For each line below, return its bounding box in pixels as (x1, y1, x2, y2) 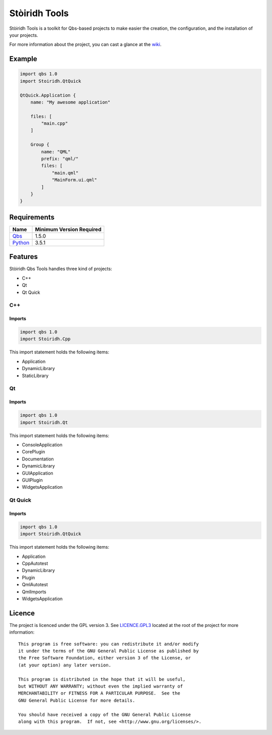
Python (12, 239, 30, 246)
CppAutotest (22, 560, 48, 566)
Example (9, 55, 37, 63)
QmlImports (22, 589, 46, 595)
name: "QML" (41, 149, 71, 154)
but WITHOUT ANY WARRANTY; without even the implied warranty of (18, 683, 183, 689)
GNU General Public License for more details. (18, 697, 135, 703)
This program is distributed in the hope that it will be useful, (18, 676, 186, 682)
